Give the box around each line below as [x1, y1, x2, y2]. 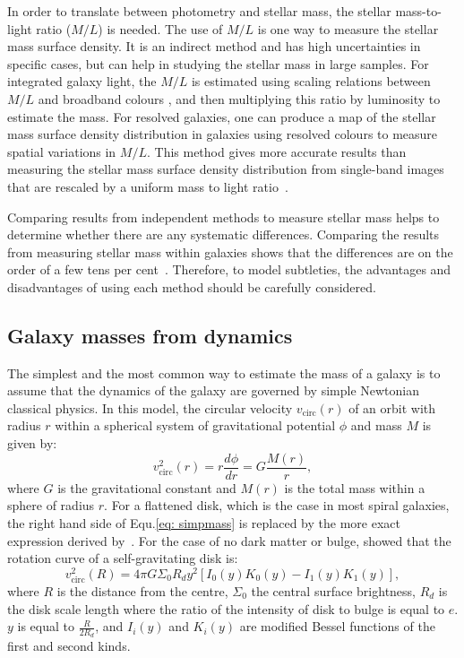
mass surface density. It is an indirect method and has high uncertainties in [7, 37, 421, 56]
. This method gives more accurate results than [146, 142, 407, 160]
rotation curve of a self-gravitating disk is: [7, 549, 238, 567]
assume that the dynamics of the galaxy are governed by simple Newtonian [7, 381, 420, 400]
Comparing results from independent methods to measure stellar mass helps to [7, 207, 440, 226]
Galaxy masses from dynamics [7, 321, 293, 349]
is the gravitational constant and [57, 478, 236, 497]
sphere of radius [7, 496, 95, 515]
